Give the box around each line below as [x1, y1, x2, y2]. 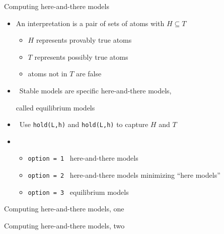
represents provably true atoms [36, 35, 132, 45]
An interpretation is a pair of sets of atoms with [16, 18, 165, 28]
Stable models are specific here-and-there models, [19, 85, 172, 95]
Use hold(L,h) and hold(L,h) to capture [19, 119, 148, 130]
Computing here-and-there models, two [4, 220, 125, 230]
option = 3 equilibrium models [28, 186, 129, 197]
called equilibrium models [16, 102, 95, 112]
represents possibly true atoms [34, 51, 128, 62]
